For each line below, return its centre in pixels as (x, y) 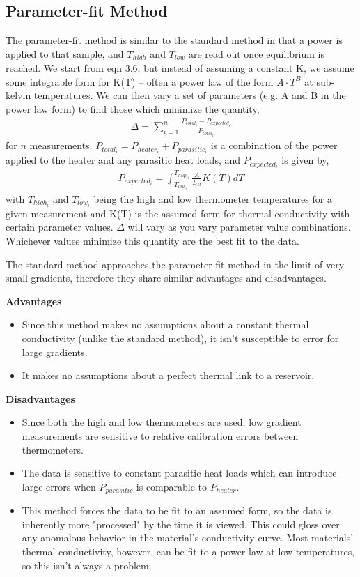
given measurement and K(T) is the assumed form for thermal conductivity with (178, 213)
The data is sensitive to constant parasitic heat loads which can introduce (179, 473)
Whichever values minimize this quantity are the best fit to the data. (152, 241)
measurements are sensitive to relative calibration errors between (160, 436)
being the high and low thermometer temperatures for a (213, 198)
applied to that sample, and (65, 53)
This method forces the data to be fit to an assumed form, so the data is (177, 510)
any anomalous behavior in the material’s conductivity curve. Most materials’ (188, 538)
